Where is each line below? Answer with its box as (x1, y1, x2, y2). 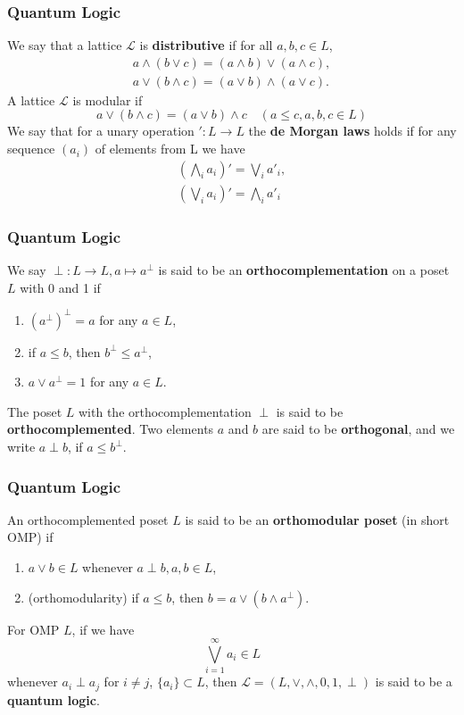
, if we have (71, 619, 135, 638)
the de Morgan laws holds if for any (248, 121, 457, 140)
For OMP (7, 619, 60, 638)
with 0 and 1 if (20, 278, 101, 296)
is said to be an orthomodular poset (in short (185, 510, 450, 528)
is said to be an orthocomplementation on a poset (158, 260, 450, 279)
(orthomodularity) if (28, 587, 139, 606)
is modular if (72, 90, 143, 109)
